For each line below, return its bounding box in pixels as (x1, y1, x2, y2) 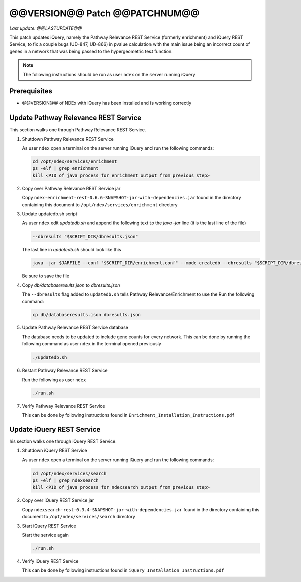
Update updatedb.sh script (22, 211, 77, 217)
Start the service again (22, 532, 69, 538)
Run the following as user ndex (22, 377, 86, 383)
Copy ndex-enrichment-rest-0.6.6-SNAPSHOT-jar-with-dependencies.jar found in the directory (22, 195, 241, 201)
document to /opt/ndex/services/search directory (22, 514, 135, 520)
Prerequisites (9, 87, 52, 95)
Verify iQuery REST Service (22, 558, 79, 564)
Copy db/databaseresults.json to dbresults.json (22, 282, 120, 288)
